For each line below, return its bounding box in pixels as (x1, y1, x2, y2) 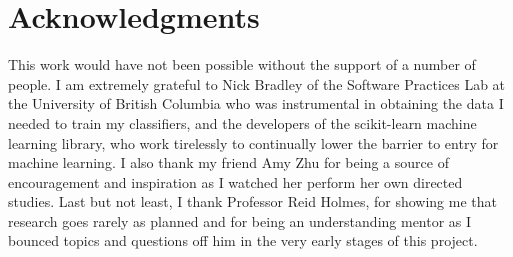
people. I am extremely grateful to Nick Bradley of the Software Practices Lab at (8, 73, 506, 94)
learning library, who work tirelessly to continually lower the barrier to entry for (8, 132, 499, 153)
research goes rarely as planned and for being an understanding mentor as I (8, 210, 472, 231)
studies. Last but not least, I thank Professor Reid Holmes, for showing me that (8, 191, 497, 212)
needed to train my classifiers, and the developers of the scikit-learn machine (8, 112, 477, 133)
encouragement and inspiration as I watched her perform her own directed (8, 171, 463, 192)
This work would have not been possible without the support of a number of (8, 54, 476, 75)
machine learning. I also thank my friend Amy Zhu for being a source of (8, 152, 449, 173)
